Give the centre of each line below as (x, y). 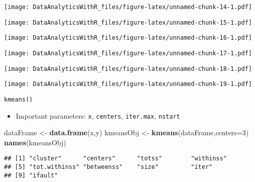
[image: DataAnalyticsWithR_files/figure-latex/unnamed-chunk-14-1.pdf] (128, 7)
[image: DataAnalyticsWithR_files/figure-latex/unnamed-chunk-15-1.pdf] (128, 22)
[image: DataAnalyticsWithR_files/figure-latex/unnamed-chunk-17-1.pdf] (128, 53)
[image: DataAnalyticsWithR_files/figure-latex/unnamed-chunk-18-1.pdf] (128, 69)
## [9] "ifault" (31, 175)
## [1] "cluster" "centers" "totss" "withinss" (115, 159)
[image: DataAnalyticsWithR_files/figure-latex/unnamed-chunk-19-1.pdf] (128, 84)
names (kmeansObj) (35, 142)
